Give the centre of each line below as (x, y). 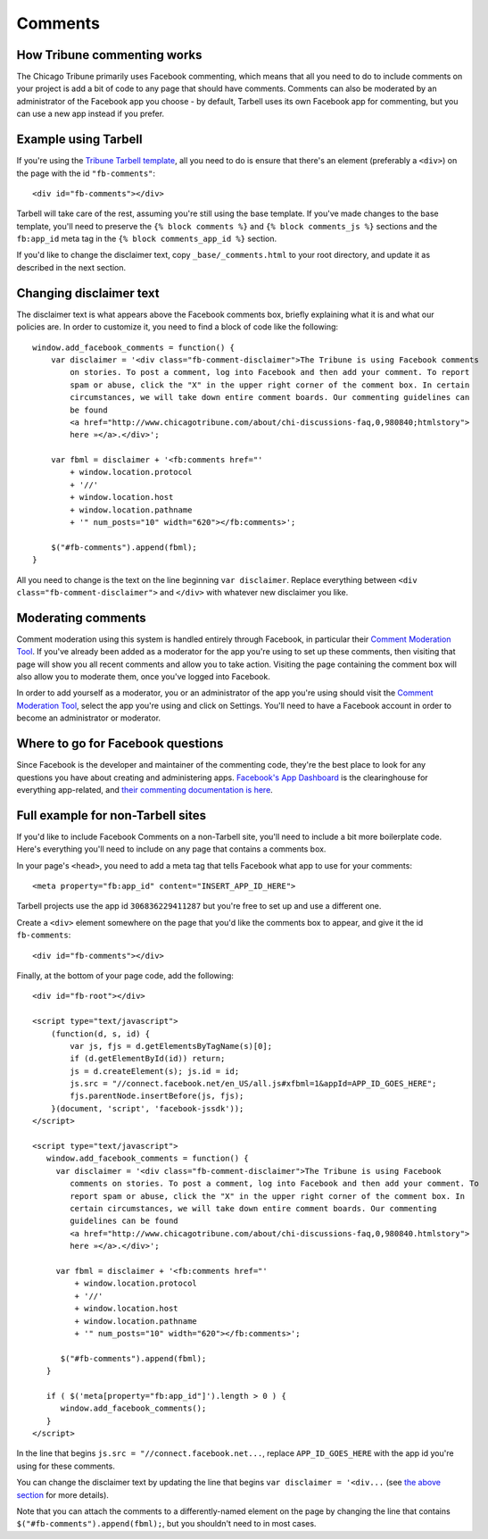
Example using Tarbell (79, 140)
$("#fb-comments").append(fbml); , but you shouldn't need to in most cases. (166, 1524)
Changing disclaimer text (88, 293)
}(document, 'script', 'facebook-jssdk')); (147, 1108)
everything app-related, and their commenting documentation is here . (145, 789)
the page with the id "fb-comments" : (86, 173)
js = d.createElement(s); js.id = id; (155, 1071)
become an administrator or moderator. (88, 718)
